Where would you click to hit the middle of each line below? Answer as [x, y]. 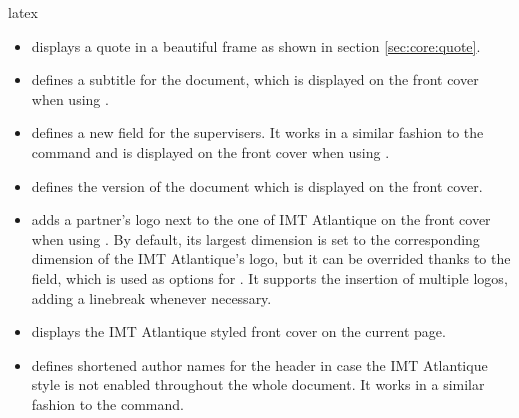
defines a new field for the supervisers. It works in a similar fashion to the [257, 132]
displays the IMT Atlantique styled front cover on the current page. [238, 331]
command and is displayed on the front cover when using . [210, 151]
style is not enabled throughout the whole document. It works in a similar [258, 384]
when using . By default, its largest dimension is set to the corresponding [255, 238]
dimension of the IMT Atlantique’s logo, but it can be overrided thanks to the [271, 258]
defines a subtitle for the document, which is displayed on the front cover [255, 79]
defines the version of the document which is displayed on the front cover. [257, 185]
